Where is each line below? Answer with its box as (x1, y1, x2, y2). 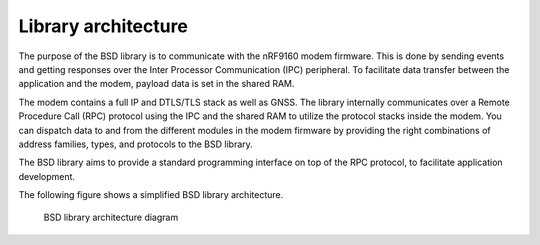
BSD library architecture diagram (43, 211, 179, 224)
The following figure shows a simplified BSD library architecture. (18, 189, 284, 201)
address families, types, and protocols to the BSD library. (18, 138, 254, 150)
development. (18, 170, 75, 182)
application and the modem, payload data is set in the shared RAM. (18, 78, 295, 90)
